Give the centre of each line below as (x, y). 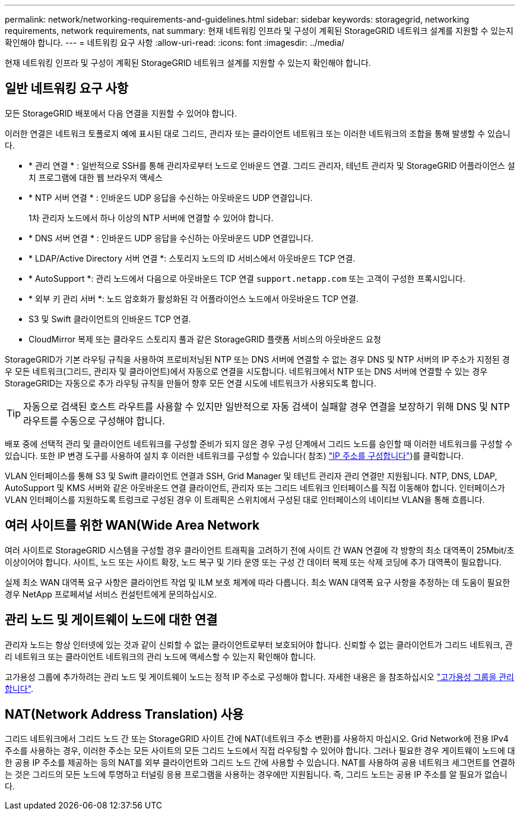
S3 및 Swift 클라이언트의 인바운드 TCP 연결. (110, 319)
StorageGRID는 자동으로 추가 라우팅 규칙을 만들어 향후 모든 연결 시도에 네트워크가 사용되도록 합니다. (191, 383)
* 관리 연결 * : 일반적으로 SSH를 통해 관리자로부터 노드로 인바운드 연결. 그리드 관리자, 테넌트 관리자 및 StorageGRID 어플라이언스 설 (272, 165)
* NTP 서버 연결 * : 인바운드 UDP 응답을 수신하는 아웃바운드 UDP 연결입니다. (171, 197)
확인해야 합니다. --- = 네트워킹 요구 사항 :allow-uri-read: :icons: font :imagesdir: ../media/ (175, 43)
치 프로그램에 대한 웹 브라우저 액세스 (96, 177)
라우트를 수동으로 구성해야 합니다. (94, 421)
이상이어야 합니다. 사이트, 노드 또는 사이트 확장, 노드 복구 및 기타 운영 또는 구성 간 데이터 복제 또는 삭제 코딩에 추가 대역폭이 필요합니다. (253, 562)
